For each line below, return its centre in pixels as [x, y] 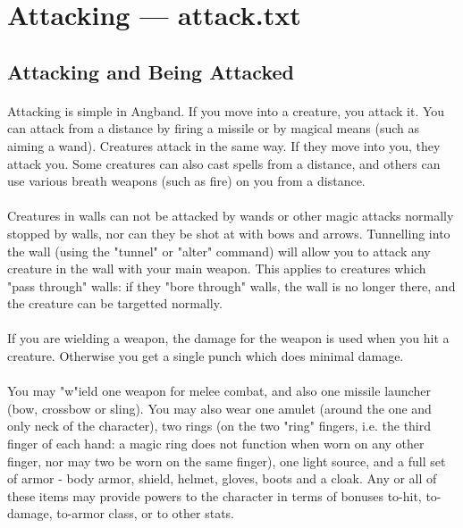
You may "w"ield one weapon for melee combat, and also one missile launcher [219, 391]
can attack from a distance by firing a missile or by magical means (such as [213, 128]
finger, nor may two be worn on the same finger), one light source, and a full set [227, 461]
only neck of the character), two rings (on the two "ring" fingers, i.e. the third [219, 426]
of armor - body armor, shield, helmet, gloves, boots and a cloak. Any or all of [222, 478]
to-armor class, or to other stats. [145, 513]
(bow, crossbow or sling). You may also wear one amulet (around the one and [219, 408]
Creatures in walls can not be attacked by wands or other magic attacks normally [231, 216]
